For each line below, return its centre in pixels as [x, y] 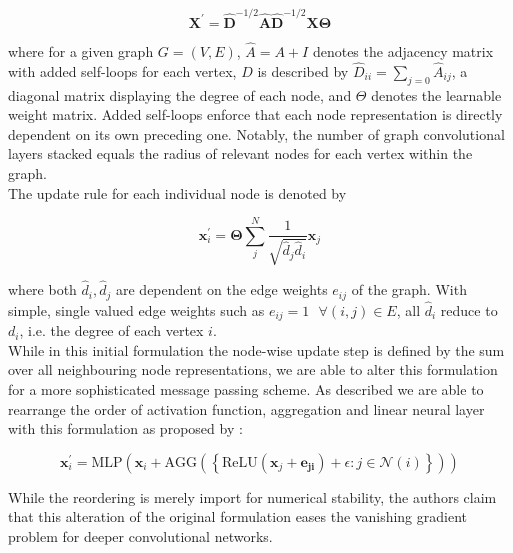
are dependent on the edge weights [222, 289]
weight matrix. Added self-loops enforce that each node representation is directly [255, 114]
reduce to [469, 309]
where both [42, 289]
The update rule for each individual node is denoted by [177, 192]
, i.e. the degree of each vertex [111, 330]
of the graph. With [409, 289]
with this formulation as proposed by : [125, 428]
